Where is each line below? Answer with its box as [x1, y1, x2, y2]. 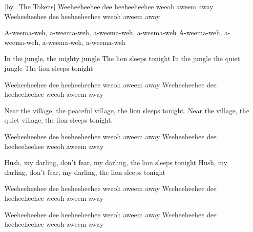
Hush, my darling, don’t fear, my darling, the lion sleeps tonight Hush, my [4, 157, 228, 168]
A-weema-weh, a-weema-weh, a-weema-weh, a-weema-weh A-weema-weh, [4, 27, 222, 38]
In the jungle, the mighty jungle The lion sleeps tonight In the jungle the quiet [4, 53, 240, 63]
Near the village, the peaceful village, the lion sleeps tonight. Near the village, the [4, 105, 250, 115]
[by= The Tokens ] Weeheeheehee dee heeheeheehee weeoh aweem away [4, 1, 213, 11]
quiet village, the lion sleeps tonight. [4, 115, 113, 125]
